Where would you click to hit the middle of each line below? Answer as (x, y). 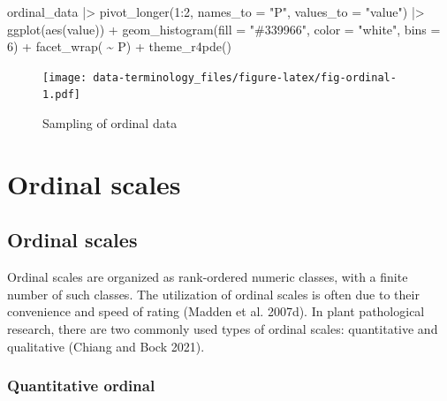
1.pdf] (61, 95)
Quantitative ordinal (81, 386)
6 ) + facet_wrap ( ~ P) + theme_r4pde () (119, 46)
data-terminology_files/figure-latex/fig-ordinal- (245, 77)
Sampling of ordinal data (110, 123)
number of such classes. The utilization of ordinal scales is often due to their (213, 294)
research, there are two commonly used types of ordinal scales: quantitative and (223, 329)
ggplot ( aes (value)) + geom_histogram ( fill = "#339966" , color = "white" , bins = (224, 29)
